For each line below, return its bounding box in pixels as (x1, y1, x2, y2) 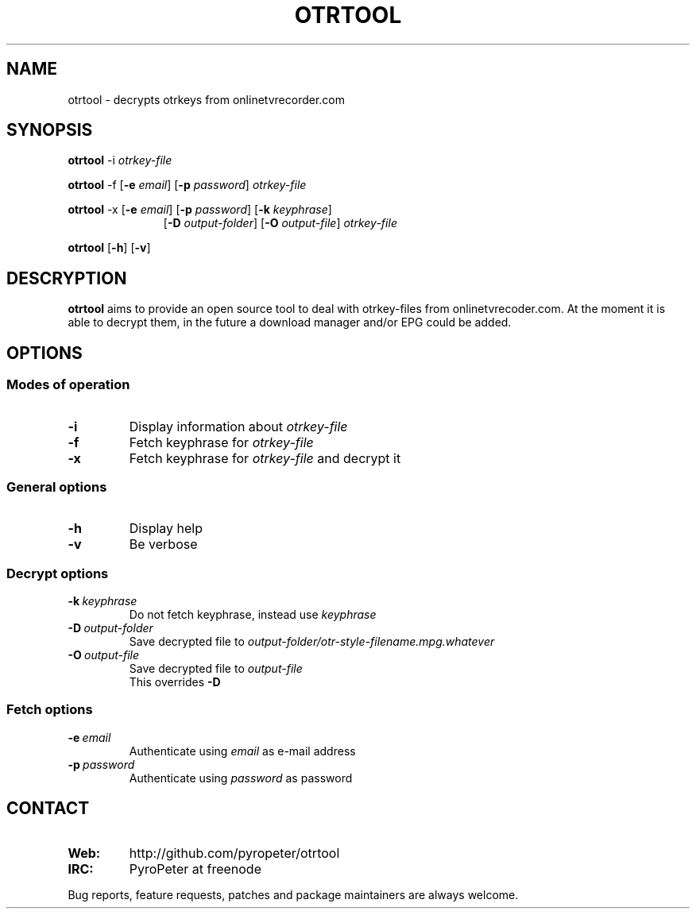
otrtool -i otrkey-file (68, 153, 172, 168)
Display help (129, 520, 203, 537)
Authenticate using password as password (129, 770, 353, 785)
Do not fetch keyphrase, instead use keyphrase (129, 608, 377, 621)
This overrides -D (129, 675, 221, 689)
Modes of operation (6, 376, 130, 393)
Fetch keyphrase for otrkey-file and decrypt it (129, 450, 401, 466)
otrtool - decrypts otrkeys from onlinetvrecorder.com (68, 92, 346, 106)
